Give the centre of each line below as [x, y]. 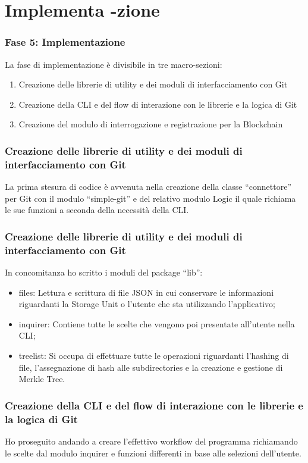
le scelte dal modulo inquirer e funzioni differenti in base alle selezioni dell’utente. [153, 453]
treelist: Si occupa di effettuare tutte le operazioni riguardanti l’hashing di [154, 355]
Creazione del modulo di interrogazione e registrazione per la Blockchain [151, 124]
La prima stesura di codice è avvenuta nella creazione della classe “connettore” [148, 187]
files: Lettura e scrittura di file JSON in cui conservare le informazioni [146, 292]
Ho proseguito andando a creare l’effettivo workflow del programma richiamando [151, 441]
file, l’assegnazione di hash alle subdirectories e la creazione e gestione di [151, 367]
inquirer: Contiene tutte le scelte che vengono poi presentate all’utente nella [157, 323]
